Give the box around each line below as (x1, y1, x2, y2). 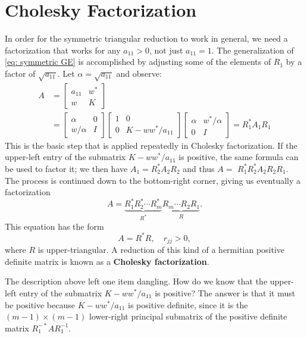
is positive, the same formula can (178, 151, 299, 163)
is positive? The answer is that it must (155, 286, 296, 299)
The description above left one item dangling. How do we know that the (5, 275, 268, 287)
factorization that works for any (5, 43, 121, 56)
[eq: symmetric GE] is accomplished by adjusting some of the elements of (5, 55, 271, 68)
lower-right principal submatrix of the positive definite (89, 310, 287, 323)
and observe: (116, 67, 162, 79)
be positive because (5, 298, 75, 311)
